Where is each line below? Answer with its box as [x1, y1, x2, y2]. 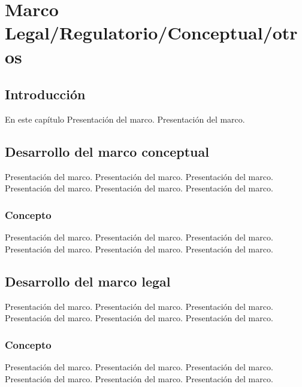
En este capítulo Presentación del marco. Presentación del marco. [5, 112, 245, 125]
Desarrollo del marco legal [5, 272, 171, 290]
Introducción [5, 85, 86, 103]
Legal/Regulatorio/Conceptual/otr [5, 20, 298, 45]
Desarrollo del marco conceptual [5, 142, 209, 160]
